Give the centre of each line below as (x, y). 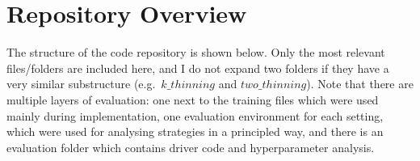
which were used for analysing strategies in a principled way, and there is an (195, 131)
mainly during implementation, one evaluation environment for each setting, (195, 115)
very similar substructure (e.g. (81, 84)
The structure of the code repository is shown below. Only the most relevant (196, 52)
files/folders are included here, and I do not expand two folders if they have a (198, 68)
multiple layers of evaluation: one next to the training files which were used (193, 99)
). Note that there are (360, 84)
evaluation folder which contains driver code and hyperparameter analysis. (191, 147)
